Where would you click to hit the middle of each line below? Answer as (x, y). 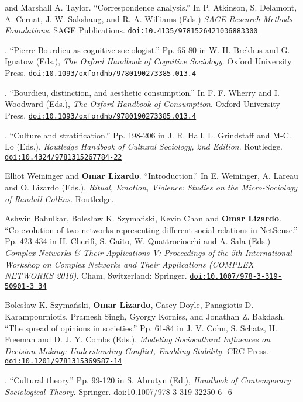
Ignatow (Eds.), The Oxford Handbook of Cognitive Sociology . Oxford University (148, 61)
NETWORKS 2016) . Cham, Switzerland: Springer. (96, 275)
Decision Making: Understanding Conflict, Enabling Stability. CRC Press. (137, 350)
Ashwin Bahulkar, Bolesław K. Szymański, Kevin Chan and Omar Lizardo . (143, 218)
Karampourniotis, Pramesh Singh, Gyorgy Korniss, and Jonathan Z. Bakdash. (145, 316)
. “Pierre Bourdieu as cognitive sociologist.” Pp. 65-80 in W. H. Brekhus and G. (147, 49)
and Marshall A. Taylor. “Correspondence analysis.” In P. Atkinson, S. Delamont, (151, 7)
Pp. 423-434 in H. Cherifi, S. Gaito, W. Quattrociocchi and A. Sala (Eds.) (138, 241)
